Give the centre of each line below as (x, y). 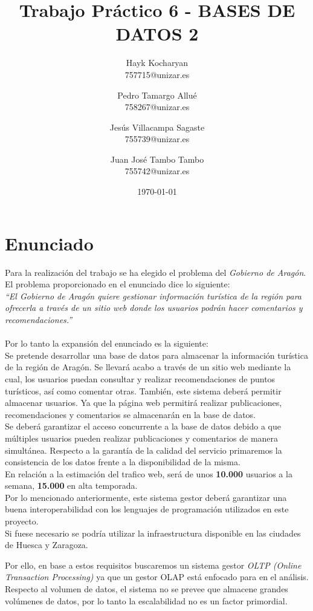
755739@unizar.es (157, 139)
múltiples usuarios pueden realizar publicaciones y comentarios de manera (142, 438)
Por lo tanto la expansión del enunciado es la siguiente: (107, 343)
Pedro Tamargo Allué (157, 95)
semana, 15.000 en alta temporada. (71, 485)
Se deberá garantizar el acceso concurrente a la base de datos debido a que (143, 426)
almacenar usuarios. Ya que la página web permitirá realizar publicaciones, (144, 403)
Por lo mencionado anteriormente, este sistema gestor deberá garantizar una (146, 497)
